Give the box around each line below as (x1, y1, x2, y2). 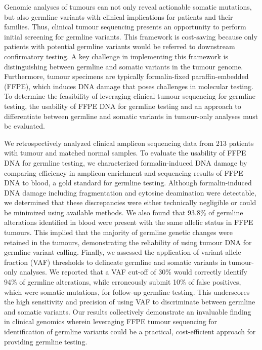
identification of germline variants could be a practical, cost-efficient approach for (4, 326, 256, 336)
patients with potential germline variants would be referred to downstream (4, 41, 235, 52)
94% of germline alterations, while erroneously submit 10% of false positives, (4, 277, 241, 287)
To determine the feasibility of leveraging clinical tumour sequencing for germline (4, 91, 255, 101)
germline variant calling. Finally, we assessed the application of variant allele (4, 247, 241, 257)
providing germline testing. (4, 336, 88, 346)
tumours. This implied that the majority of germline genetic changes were (4, 227, 233, 238)
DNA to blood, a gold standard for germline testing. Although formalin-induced (4, 177, 252, 188)
